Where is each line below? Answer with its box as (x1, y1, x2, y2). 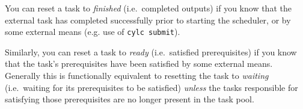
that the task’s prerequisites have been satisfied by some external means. (5, 57, 273, 70)
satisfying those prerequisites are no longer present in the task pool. (5, 93, 254, 105)
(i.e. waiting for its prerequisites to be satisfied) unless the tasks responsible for (5, 81, 298, 93)
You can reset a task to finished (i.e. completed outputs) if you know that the (5, 2, 292, 14)
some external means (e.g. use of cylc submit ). (5, 25, 180, 38)
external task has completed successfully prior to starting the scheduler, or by (5, 13, 291, 26)
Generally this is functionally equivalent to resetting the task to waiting (5, 69, 269, 82)
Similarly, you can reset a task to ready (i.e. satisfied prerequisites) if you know (5, 45, 297, 58)
